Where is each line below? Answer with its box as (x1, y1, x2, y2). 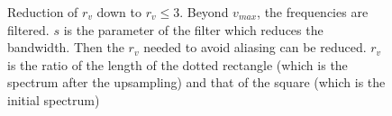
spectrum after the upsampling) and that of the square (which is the (7, 73, 386, 92)
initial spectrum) (7, 90, 100, 109)
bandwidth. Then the (7, 38, 124, 57)
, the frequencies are (257, 3, 369, 21)
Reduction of (7, 3, 78, 21)
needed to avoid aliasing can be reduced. (143, 38, 367, 57)
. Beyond (179, 3, 229, 21)
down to (96, 3, 141, 21)
